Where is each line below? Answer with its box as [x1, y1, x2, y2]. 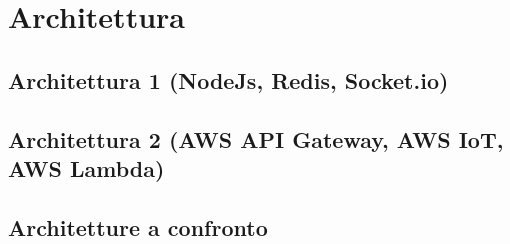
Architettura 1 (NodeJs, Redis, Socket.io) [8, 64, 449, 95]
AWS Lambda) [8, 152, 165, 183]
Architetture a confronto [8, 211, 268, 242]
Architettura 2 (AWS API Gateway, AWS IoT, [8, 123, 504, 154]
